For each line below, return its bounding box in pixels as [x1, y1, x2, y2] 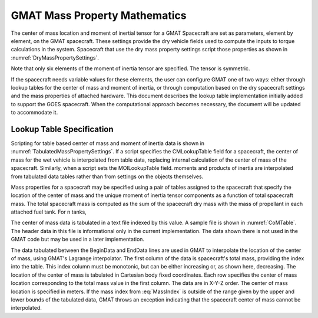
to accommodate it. [11, 109, 58, 116]
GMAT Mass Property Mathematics [11, 9, 187, 22]
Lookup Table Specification [11, 124, 114, 134]
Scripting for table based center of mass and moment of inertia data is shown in [11, 139, 205, 147]
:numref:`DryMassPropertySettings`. [11, 54, 100, 61]
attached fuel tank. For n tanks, [11, 208, 87, 215]
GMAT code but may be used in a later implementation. [11, 236, 144, 243]
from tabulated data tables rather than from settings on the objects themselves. [11, 173, 204, 180]
